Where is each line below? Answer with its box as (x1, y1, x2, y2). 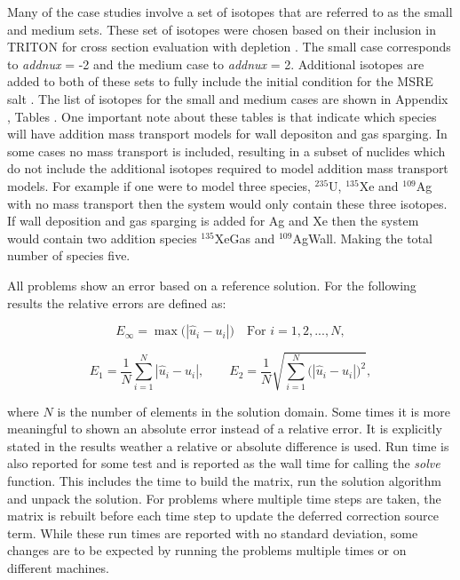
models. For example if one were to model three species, (7, 176, 311, 195)
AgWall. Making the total (292, 228, 432, 247)
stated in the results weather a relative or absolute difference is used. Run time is (7, 436, 449, 455)
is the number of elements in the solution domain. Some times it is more (57, 401, 450, 420)
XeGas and (214, 228, 275, 247)
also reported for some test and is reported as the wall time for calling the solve (7, 454, 440, 473)
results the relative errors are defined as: (7, 293, 226, 312)
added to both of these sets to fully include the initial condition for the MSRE (7, 72, 433, 91)
